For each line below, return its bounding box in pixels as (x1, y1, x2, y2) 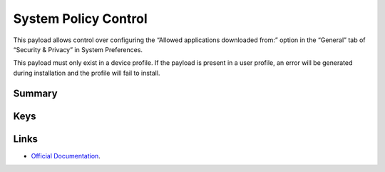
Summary (13, 87, 58, 99)
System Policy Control (13, 11, 148, 26)
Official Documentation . (31, 151, 101, 160)
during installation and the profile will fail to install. (13, 69, 160, 77)
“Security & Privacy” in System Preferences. (13, 45, 143, 54)
